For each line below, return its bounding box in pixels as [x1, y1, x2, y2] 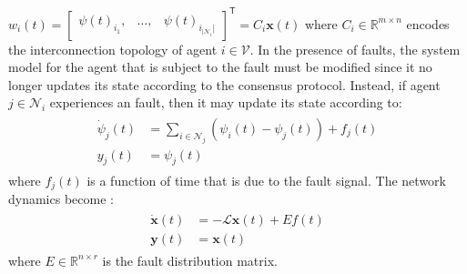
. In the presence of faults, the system [249, 39, 461, 58]
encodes [406, 14, 450, 33]
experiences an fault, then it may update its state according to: [49, 93, 402, 112]
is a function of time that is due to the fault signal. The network [86, 170, 446, 189]
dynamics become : [8, 188, 114, 208]
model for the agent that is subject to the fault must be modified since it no [8, 57, 432, 76]
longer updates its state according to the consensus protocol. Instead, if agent [8, 75, 441, 94]
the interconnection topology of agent [8, 39, 218, 58]
